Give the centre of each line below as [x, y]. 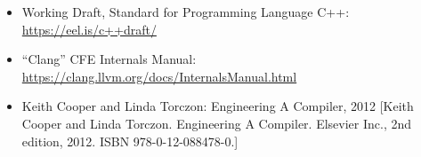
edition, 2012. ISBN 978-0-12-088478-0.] [130, 141]
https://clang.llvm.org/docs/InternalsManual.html [159, 76]
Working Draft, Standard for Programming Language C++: [186, 12]
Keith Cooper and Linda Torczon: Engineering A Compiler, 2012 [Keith [218, 106]
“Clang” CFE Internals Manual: [109, 59]
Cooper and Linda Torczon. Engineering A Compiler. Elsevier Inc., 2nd [217, 123]
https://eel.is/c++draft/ [89, 29]
